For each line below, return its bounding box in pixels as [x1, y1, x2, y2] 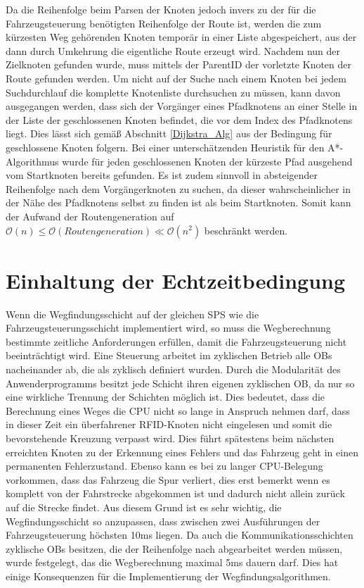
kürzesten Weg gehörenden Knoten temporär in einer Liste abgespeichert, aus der [6, 30, 357, 44]
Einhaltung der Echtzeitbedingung [6, 265, 346, 294]
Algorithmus [6, 154, 59, 168]
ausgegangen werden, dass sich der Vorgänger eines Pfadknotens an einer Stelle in [6, 99, 358, 113]
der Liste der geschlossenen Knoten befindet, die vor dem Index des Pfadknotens [6, 112, 353, 127]
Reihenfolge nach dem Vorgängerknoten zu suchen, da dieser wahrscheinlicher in [6, 181, 351, 196]
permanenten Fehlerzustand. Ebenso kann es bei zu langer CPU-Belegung [6, 458, 323, 473]
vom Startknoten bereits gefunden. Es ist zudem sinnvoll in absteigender [6, 168, 318, 182]
